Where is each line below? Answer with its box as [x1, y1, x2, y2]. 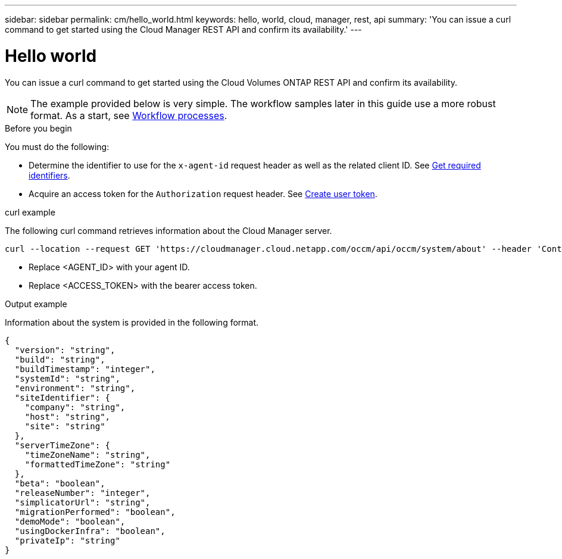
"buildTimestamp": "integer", [14, 364, 155, 374]
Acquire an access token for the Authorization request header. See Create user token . [29, 188, 377, 199]
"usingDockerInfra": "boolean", [14, 526, 166, 536]
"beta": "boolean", [14, 478, 105, 488]
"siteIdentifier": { [14, 392, 111, 402]
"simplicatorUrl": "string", [14, 497, 151, 507]
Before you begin [5, 123, 72, 133]
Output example [5, 298, 67, 309]
